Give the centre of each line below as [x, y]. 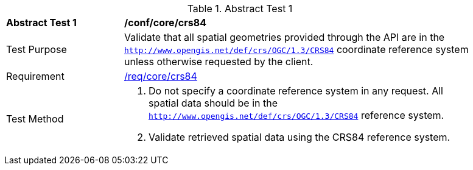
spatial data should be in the [213, 103]
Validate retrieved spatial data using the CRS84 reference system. [300, 137]
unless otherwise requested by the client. [219, 62]
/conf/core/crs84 [165, 23]
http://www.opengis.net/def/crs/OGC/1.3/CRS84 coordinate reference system [296, 49]
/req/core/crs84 [161, 76]
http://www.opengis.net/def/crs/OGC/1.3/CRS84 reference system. [296, 115]
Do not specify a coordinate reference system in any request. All [296, 91]
